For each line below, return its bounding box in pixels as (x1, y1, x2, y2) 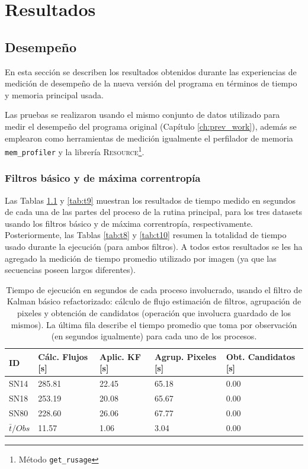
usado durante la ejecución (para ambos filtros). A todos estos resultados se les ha (5, 240, 303, 253)
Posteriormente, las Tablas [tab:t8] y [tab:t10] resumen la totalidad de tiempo (5, 229, 287, 241)
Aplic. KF (100, 350, 141, 362)
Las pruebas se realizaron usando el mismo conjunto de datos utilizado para (5, 108, 280, 121)
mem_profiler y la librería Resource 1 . (5, 144, 145, 158)
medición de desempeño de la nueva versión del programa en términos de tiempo (5, 77, 297, 89)
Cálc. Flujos (38, 350, 88, 362)
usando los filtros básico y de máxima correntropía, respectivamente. (5, 217, 254, 229)
